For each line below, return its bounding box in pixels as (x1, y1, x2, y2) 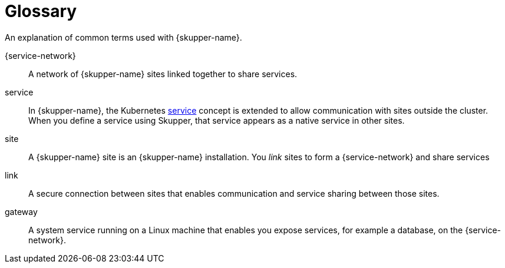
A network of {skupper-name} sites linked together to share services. (28, 68, 298, 79)
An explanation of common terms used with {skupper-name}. (5, 32, 242, 42)
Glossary (5, 1, 77, 21)
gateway (5, 206, 38, 217)
